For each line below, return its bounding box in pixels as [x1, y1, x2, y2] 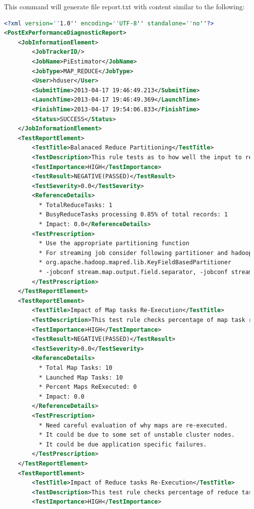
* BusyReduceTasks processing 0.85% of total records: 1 [39, 211, 228, 218]
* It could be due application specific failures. [39, 441, 207, 448]
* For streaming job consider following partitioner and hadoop [39, 249, 253, 256]
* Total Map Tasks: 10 [39, 364, 112, 371]
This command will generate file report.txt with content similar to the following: [4, 1, 245, 11]
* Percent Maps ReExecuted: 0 [39, 383, 137, 391]
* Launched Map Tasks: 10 [39, 374, 123, 381]
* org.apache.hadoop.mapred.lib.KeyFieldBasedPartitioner [39, 259, 232, 266]
